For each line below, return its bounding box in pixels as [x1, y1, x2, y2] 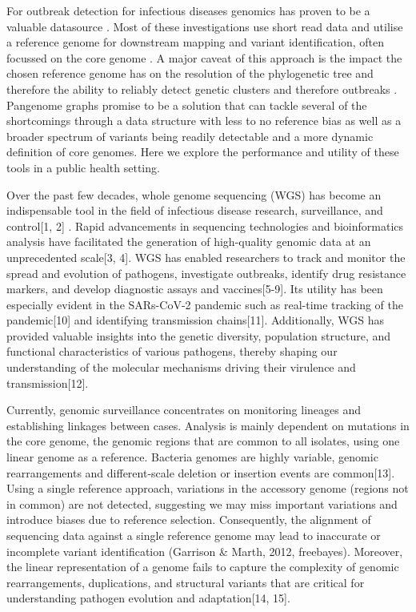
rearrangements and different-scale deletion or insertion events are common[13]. [6, 464, 395, 481]
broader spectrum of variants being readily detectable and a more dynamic [6, 127, 374, 144]
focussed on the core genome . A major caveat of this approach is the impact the [6, 49, 402, 66]
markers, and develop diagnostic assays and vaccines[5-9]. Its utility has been [6, 280, 383, 297]
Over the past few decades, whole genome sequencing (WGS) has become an [6, 186, 382, 203]
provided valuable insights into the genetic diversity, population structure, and [6, 327, 391, 344]
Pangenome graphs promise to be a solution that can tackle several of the [6, 96, 367, 113]
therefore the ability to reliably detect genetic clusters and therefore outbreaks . [6, 80, 398, 97]
